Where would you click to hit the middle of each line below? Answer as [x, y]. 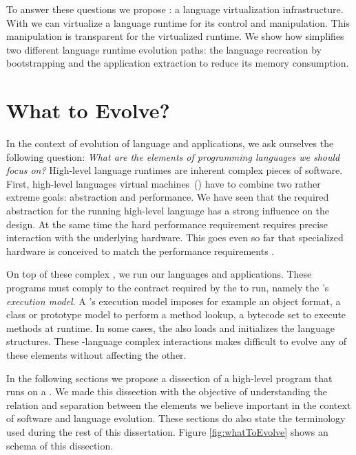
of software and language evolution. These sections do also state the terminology [176, 418]
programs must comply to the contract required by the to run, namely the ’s [168, 288]
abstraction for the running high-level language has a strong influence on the [168, 211]
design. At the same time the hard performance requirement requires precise [167, 224]
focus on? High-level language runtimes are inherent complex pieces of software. [175, 170]
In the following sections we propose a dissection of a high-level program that [169, 378]
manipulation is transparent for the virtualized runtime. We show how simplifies [175, 36]
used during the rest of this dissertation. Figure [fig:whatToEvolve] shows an [167, 431]
